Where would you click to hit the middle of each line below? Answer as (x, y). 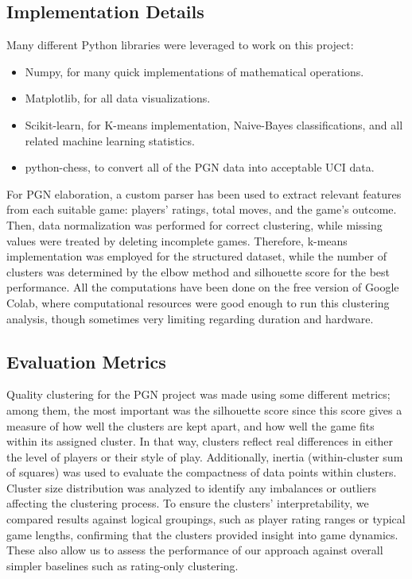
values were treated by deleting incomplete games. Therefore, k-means (177, 240)
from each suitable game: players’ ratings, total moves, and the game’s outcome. (202, 209)
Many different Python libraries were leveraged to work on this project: (180, 45)
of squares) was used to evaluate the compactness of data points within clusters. (202, 472)
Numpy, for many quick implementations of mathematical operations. (194, 71)
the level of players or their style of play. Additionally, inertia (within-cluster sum (205, 456)
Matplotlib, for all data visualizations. (118, 98)
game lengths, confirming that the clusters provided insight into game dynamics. (202, 534)
